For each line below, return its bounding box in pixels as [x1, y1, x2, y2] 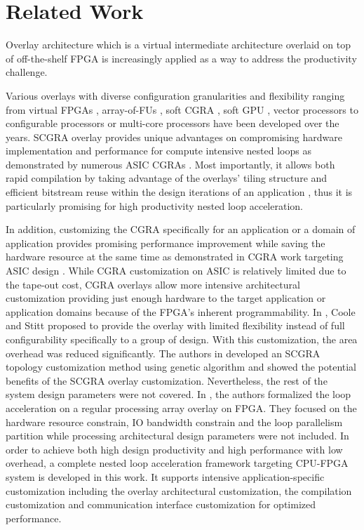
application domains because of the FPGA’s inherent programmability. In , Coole [6, 304, 356, 319]
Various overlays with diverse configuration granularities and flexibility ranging [6, 88, 345, 102]
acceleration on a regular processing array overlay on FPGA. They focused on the [6, 400, 357, 415]
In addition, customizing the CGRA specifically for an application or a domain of [6, 222, 356, 237]
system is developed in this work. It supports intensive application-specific [6, 469, 325, 484]
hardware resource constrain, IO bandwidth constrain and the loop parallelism [6, 414, 343, 429]
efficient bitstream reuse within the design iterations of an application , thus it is [6, 185, 353, 199]
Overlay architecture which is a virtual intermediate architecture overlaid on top [6, 37, 351, 52]
